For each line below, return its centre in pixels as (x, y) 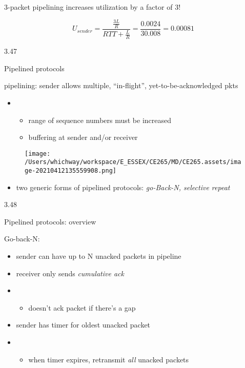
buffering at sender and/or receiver (83, 137)
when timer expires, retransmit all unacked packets (109, 359)
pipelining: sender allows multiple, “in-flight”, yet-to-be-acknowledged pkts (121, 85)
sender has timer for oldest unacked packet (83, 325)
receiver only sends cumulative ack (70, 273)
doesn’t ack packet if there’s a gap (82, 307)
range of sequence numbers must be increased (100, 120)
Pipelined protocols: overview (50, 221)
